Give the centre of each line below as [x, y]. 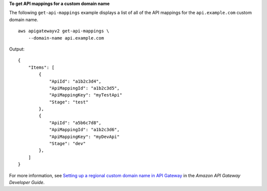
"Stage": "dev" [67, 144]
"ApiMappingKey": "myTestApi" [86, 95]
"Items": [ [41, 67]
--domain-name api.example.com [66, 38]
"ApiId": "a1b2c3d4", [75, 81]
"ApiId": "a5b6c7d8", [75, 123]
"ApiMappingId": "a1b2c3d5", [84, 88]
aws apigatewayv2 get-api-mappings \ [64, 31]
